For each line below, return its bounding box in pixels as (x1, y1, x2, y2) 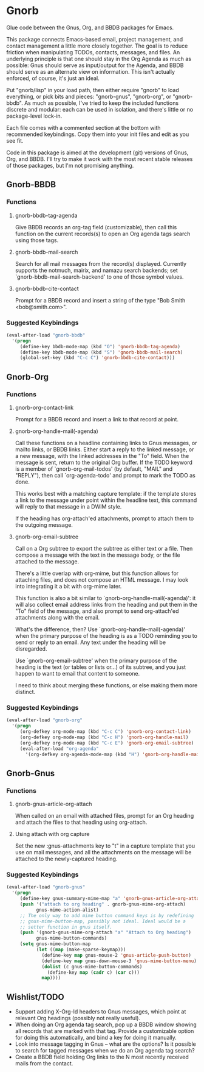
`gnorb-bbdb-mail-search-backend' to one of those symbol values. (15, 273, 184, 281)
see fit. (6, 137, 24, 144)
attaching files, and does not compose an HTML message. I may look (15, 576, 189, 583)
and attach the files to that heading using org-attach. (15, 818, 148, 826)
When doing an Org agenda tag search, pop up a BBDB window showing (15, 1021, 197, 1028)
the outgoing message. (15, 521, 73, 528)
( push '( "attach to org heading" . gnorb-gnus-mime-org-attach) (19, 901, 186, 907)
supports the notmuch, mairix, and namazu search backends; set (15, 266, 178, 274)
